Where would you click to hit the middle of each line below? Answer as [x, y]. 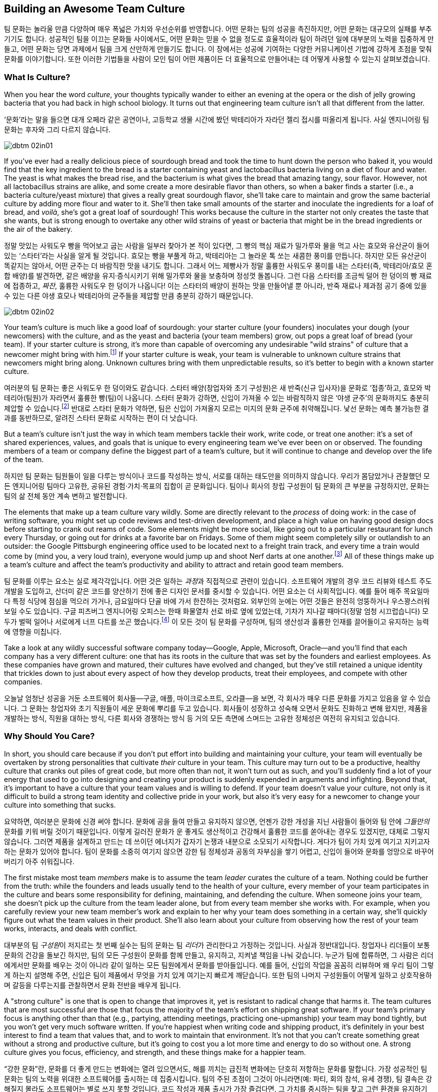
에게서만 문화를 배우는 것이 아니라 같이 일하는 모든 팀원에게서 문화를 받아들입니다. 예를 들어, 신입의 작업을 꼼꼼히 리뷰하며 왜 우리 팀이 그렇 [219, 965]
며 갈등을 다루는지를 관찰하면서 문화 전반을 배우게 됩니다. [92, 985]
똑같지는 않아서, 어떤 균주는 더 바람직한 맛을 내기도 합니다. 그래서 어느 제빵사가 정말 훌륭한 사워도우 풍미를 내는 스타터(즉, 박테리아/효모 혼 [218, 266]
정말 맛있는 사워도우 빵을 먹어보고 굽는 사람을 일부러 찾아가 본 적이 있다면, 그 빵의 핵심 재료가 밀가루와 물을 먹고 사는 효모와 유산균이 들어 [217, 246]
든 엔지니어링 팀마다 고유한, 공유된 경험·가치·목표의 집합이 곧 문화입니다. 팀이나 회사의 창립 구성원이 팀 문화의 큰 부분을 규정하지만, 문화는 [217, 486]
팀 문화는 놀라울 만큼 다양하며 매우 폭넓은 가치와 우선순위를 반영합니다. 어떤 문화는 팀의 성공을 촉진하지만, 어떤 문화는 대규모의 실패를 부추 [218, 29]
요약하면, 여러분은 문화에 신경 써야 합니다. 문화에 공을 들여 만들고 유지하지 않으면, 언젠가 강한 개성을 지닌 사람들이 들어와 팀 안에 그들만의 [217, 821]
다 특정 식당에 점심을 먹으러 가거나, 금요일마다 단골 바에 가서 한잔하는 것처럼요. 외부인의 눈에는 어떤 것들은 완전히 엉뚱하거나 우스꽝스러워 [217, 601]
